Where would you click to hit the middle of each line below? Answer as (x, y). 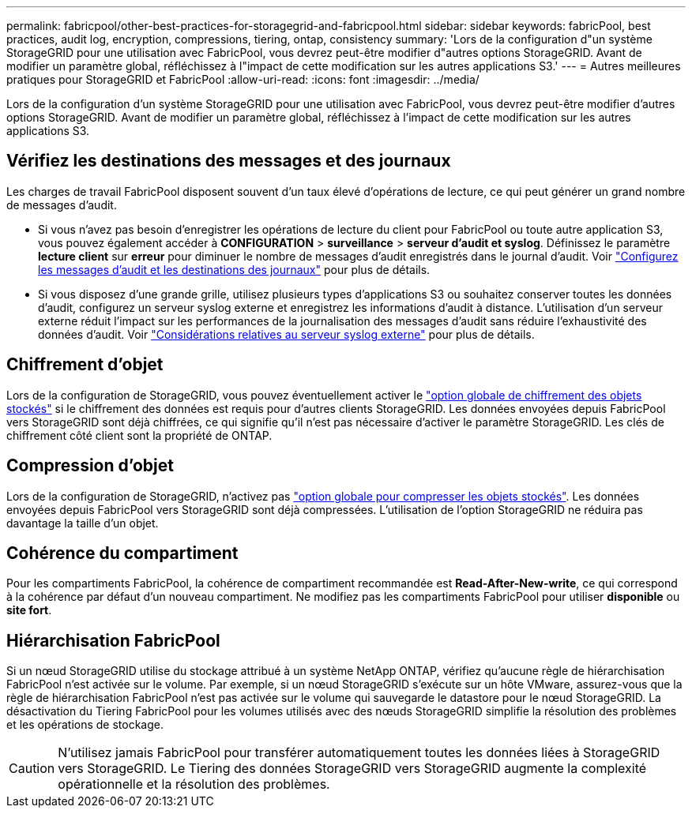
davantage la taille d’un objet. (83, 523)
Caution (32, 769)
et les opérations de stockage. (85, 725)
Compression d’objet (90, 466)
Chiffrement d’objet (85, 365)
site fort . (29, 610)
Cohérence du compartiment (122, 553)
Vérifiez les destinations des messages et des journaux (229, 161)
